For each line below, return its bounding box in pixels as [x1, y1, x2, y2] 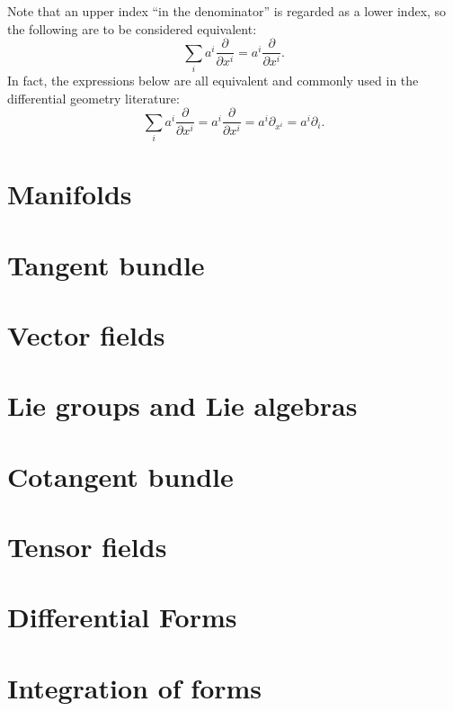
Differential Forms [7, 598, 237, 635]
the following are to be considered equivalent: [7, 19, 257, 38]
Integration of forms [7, 669, 262, 706]
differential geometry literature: [7, 88, 180, 107]
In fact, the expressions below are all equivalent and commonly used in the [7, 70, 419, 89]
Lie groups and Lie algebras [7, 387, 358, 424]
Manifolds [7, 175, 132, 212]
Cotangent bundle [7, 457, 234, 494]
